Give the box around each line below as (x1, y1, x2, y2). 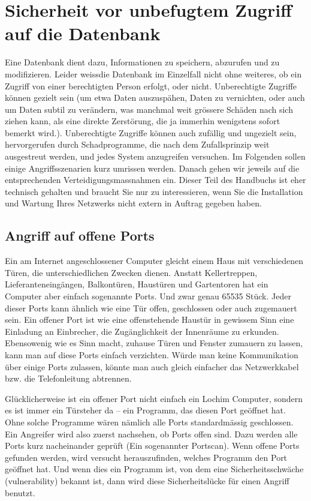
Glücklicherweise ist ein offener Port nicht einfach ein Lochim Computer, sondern (5, 392, 303, 404)
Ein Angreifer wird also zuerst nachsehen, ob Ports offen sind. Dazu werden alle (5, 427, 298, 440)
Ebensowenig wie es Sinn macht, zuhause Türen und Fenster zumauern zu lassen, (5, 337, 303, 349)
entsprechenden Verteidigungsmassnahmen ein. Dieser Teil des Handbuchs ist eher (5, 173, 306, 186)
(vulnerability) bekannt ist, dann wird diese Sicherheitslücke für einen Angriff (5, 474, 289, 487)
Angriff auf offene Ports (5, 226, 155, 245)
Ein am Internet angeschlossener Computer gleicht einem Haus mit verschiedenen (5, 254, 304, 267)
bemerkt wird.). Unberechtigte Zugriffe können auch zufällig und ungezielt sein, (5, 126, 297, 139)
